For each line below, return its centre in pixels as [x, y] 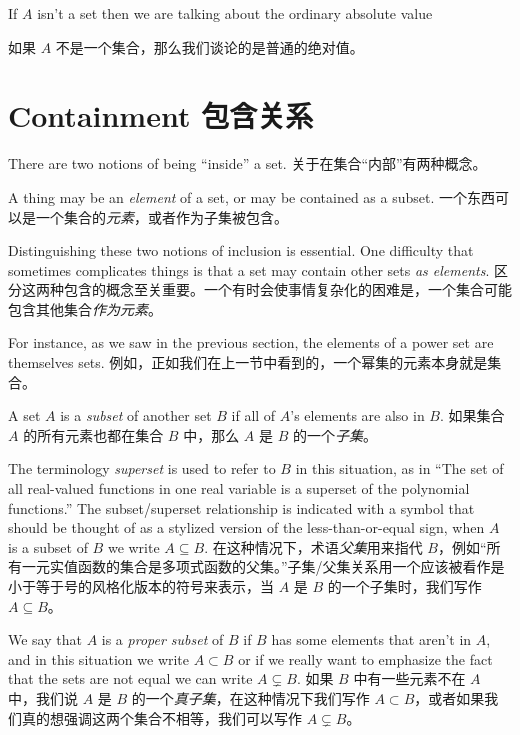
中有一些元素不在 [409, 678]
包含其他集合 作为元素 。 [85, 308]
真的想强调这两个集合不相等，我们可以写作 [161, 717]
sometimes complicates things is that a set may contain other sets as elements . [249, 269]
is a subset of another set [136, 415]
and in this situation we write [99, 658]
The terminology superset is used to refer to [142, 468]
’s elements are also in [357, 415]
